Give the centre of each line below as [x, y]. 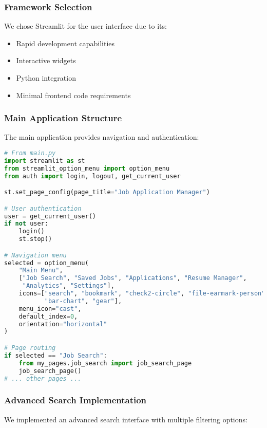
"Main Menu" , [41, 271]
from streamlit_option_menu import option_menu [87, 168]
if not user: [26, 224]
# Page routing [30, 348]
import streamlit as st [45, 161]
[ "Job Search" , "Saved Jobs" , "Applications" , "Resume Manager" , [133, 278]
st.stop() [35, 239]
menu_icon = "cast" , [50, 309]
